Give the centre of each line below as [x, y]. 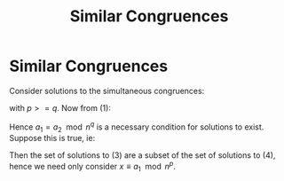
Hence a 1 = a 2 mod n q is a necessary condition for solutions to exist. [137, 127]
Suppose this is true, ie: [52, 138]
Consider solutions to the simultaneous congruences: [107, 90]
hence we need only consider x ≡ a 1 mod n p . [92, 167]
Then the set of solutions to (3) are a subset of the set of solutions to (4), [142, 155]
